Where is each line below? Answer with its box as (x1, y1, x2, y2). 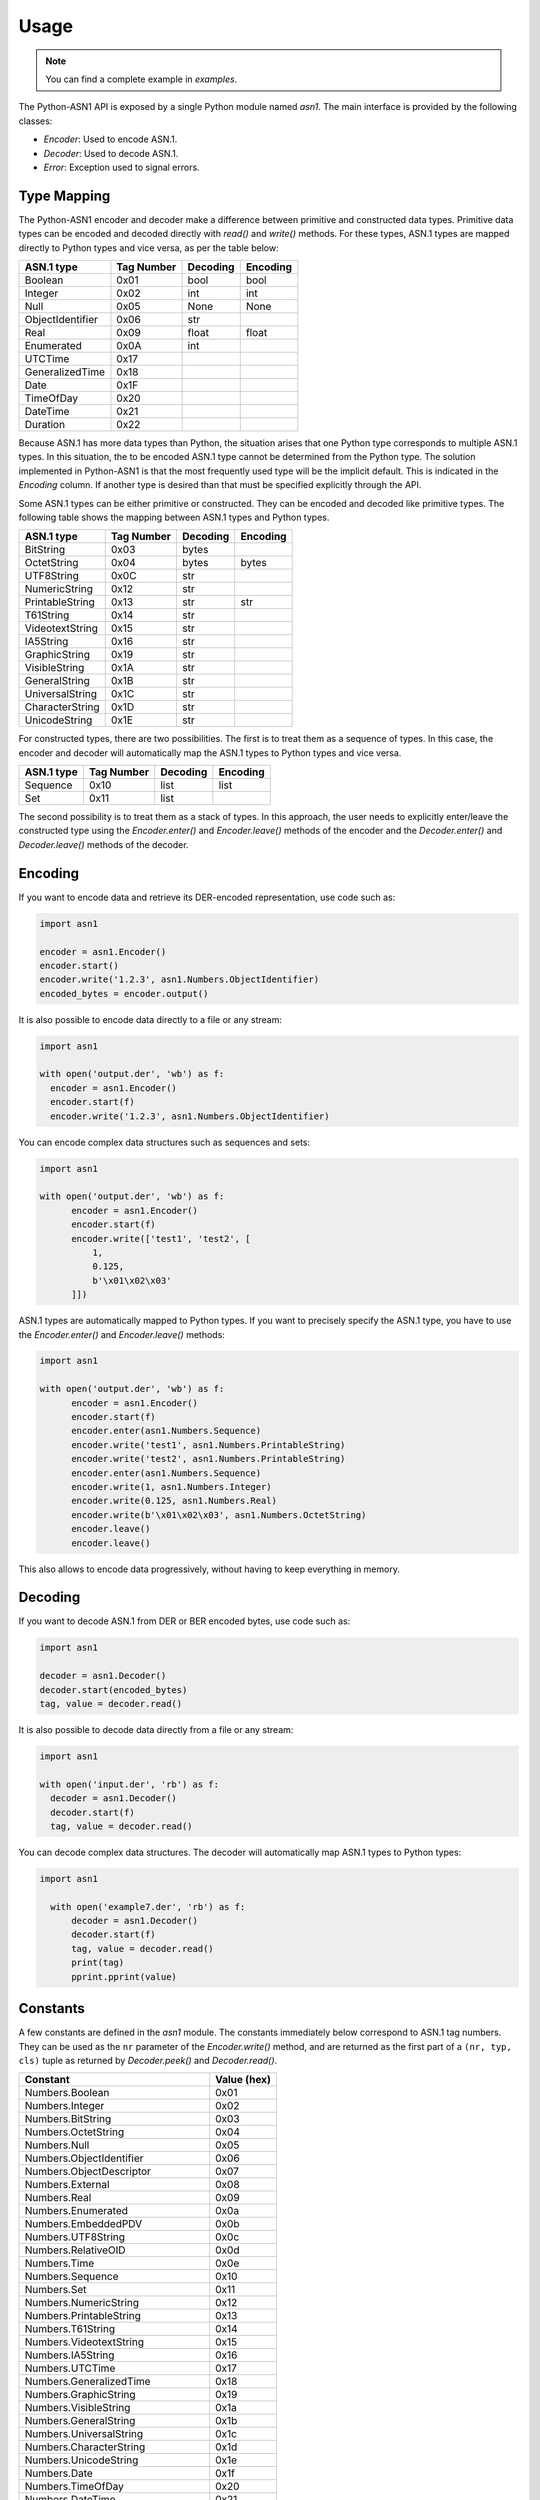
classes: (18, 115, 53, 127)
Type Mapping (18, 187, 111, 204)
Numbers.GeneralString (24, 2414, 136, 2428)
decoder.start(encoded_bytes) (39, 1684, 188, 1695)
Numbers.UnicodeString (24, 2453, 139, 2467)
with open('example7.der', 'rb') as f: (50, 1901, 246, 1912)
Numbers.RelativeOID (24, 2243, 126, 2257)
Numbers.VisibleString (24, 2401, 131, 2415)
